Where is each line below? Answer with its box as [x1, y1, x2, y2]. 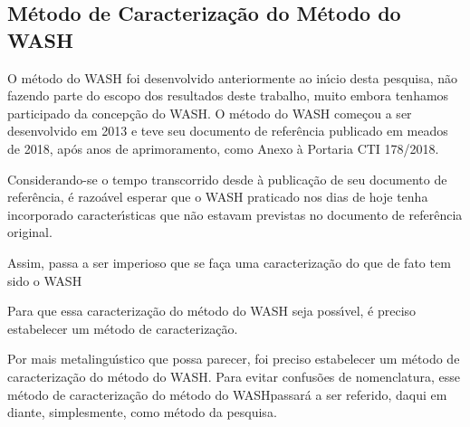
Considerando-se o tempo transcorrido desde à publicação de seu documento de [7, 169, 447, 188]
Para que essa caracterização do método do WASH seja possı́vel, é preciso [7, 301, 417, 320]
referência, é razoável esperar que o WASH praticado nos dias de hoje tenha [7, 187, 428, 206]
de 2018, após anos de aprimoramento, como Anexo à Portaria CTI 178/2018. [7, 138, 439, 157]
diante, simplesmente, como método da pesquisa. [7, 403, 277, 422]
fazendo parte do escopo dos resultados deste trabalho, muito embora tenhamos [7, 86, 449, 105]
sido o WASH [7, 270, 82, 289]
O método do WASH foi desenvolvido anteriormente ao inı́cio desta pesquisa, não [7, 68, 457, 87]
